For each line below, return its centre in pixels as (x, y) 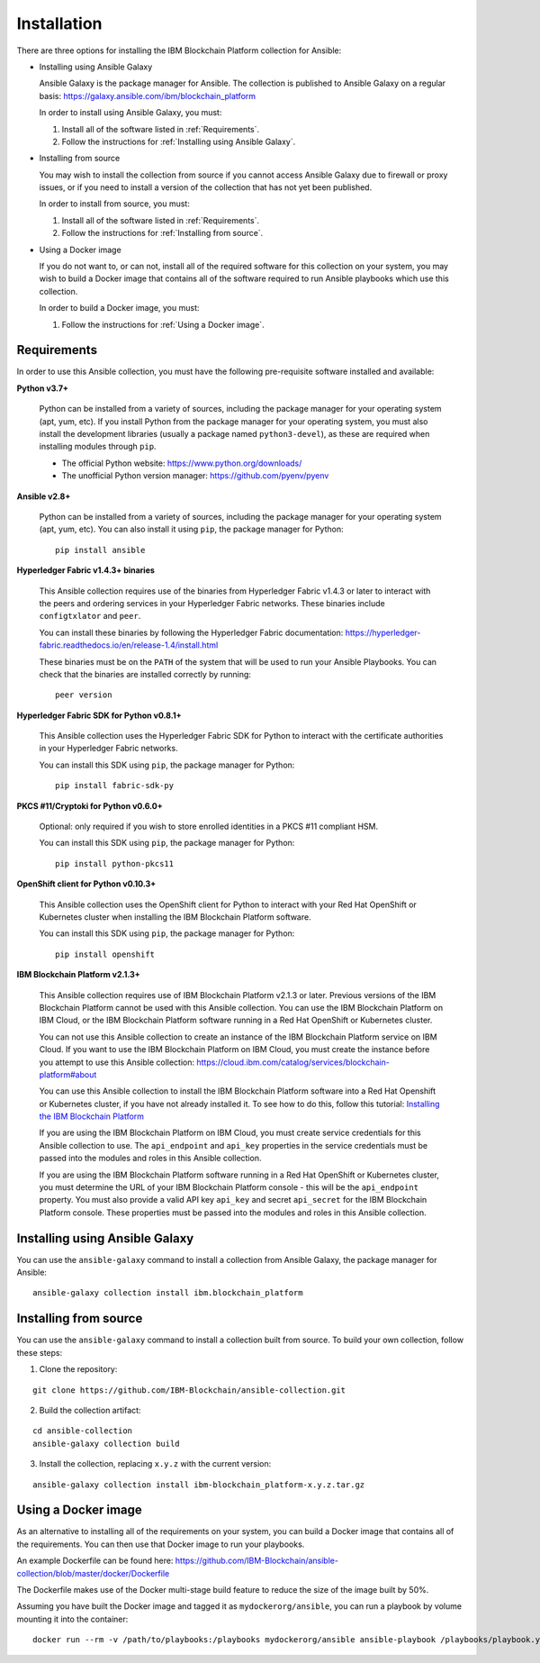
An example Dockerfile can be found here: (95, 1561)
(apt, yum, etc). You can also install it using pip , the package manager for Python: (191, 529)
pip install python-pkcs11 (115, 863)
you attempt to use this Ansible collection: (117, 1062)
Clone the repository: (78, 1369)
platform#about (68, 1074)
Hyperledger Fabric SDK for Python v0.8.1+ (99, 715)
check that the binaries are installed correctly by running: (145, 674)
